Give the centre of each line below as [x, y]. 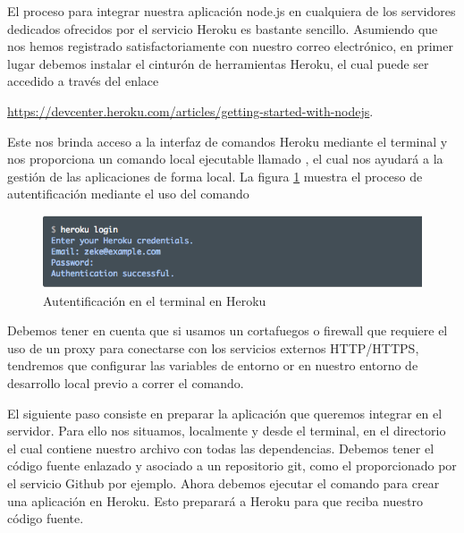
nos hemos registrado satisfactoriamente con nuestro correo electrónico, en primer [230, 46]
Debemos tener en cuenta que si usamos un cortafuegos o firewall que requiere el [228, 330]
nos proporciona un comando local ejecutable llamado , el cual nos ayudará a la [225, 159]
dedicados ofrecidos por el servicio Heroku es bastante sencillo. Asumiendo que [223, 28]
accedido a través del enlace [83, 81]
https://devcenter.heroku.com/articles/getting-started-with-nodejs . [190, 110]
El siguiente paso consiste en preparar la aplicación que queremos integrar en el [225, 413]
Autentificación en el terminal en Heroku [155, 300]
